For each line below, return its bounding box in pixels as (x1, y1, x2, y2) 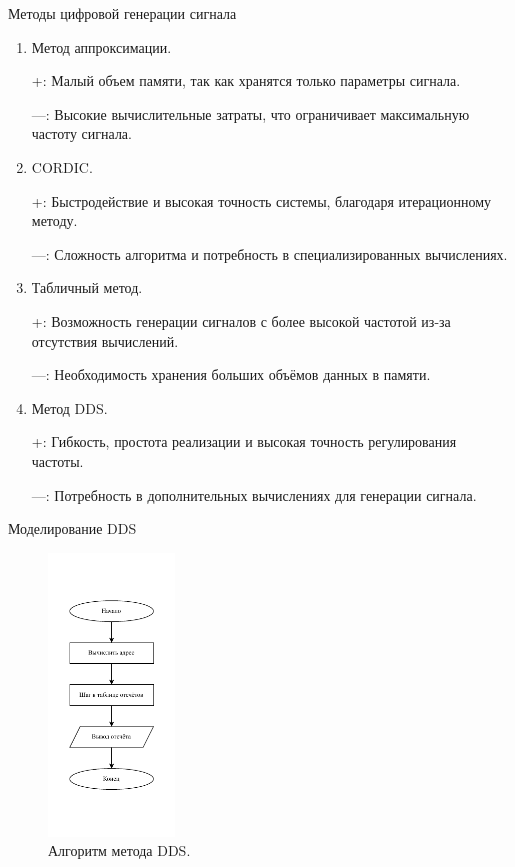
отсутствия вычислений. (31, 330, 179, 351)
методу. (31, 210, 78, 231)
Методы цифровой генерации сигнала (8, 3, 237, 23)
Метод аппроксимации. (31, 36, 172, 57)
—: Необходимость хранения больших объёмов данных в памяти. (31, 364, 431, 385)
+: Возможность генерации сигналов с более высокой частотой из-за (31, 310, 451, 331)
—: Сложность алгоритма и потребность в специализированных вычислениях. (31, 243, 508, 264)
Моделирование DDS (8, 518, 137, 539)
